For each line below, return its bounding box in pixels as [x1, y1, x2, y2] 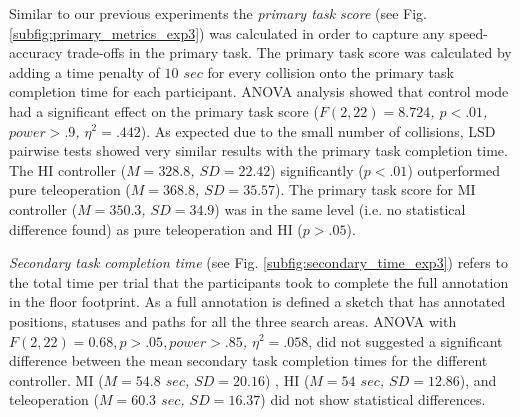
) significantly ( [270, 159, 364, 180]
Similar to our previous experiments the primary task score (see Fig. [9, 3, 428, 23]
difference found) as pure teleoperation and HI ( [9, 218, 303, 239]
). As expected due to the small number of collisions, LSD [140, 120, 496, 141]
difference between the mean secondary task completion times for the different [9, 350, 488, 371]
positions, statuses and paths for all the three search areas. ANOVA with [9, 310, 457, 331]
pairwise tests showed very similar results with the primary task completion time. [9, 140, 508, 161]
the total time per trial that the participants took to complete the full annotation [9, 271, 509, 292]
